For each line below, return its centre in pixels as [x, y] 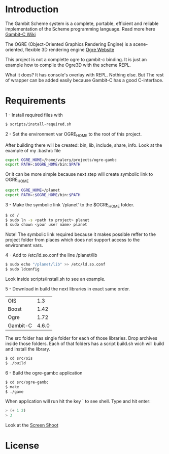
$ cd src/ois [19, 358]
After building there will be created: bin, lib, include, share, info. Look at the [84, 145]
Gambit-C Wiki [21, 34]
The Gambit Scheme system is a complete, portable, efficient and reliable [82, 23]
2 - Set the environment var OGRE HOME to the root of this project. [74, 135]
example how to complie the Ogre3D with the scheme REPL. [68, 65]
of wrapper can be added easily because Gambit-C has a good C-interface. [84, 80]
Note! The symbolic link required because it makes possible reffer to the [81, 234]
